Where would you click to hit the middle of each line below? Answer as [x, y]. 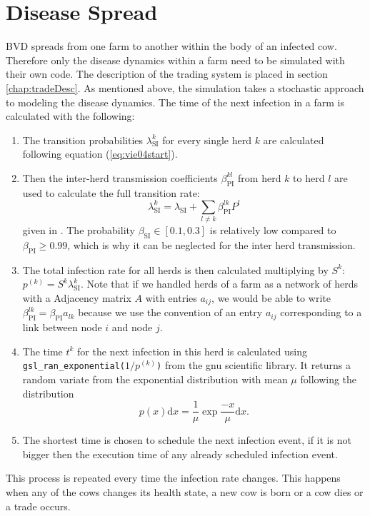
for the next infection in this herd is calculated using [192, 351]
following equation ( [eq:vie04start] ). [100, 154]
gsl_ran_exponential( [74, 366]
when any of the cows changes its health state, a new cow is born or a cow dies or [185, 492]
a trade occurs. [38, 506]
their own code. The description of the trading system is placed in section [167, 74]
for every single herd [207, 140]
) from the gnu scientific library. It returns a [254, 365]
